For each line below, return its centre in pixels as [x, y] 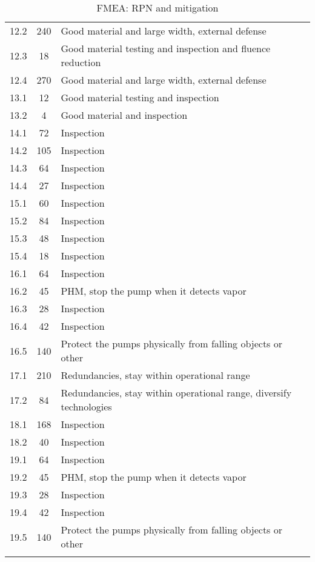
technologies [86, 406]
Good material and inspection [124, 115]
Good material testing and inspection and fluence [166, 48]
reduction [81, 62]
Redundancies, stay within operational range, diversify [176, 393]
